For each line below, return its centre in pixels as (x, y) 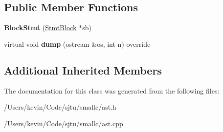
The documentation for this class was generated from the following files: (112, 90)
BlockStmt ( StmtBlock (40, 28)
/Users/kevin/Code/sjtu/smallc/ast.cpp (64, 123)
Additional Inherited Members (83, 70)
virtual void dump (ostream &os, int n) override (77, 44)
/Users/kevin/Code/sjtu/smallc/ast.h (60, 107)
